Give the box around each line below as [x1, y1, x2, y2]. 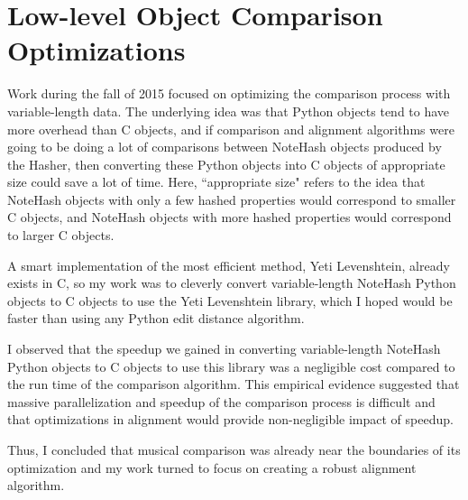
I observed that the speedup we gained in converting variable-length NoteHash [7, 339, 441, 358]
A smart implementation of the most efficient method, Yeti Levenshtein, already [7, 255, 450, 274]
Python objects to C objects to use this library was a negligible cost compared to [7, 356, 455, 375]
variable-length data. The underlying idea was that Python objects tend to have [7, 101, 450, 120]
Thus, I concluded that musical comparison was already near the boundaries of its [7, 440, 461, 458]
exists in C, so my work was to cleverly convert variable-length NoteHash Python [7, 273, 456, 292]
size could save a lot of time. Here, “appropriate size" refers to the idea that [7, 172, 426, 191]
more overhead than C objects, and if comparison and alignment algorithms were [7, 119, 454, 138]
